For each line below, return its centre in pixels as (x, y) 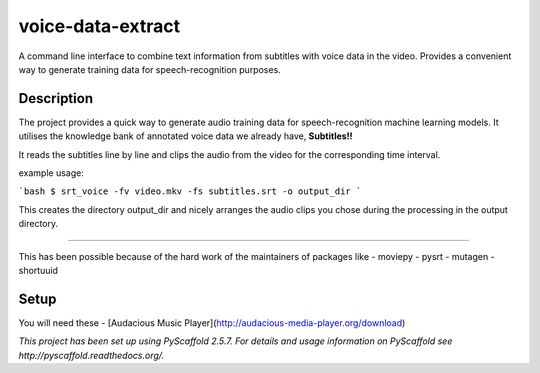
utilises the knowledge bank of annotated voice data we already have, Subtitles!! (186, 136)
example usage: (51, 173)
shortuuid (38, 270)
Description (56, 98)
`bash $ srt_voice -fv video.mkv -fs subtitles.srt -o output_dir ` (190, 191)
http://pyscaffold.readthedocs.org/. (91, 355)
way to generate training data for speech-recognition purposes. (150, 69)
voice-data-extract (99, 26)
